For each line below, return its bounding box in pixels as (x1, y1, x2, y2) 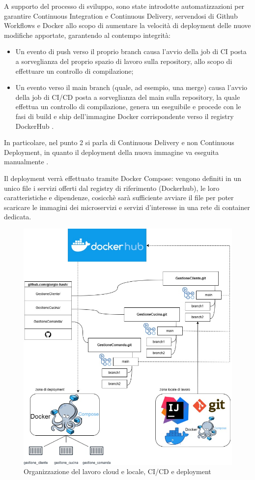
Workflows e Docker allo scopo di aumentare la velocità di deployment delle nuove (4, 20, 251, 30)
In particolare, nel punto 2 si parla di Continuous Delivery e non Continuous (4, 137, 234, 148)
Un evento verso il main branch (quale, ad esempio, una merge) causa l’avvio (15, 82, 248, 92)
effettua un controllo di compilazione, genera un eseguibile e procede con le (15, 101, 241, 112)
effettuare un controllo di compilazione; (15, 65, 134, 76)
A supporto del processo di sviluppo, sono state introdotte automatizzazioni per (4, 1, 245, 11)
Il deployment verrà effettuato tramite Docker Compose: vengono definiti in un (4, 173, 242, 183)
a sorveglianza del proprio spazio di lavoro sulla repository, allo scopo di (15, 56, 232, 66)
